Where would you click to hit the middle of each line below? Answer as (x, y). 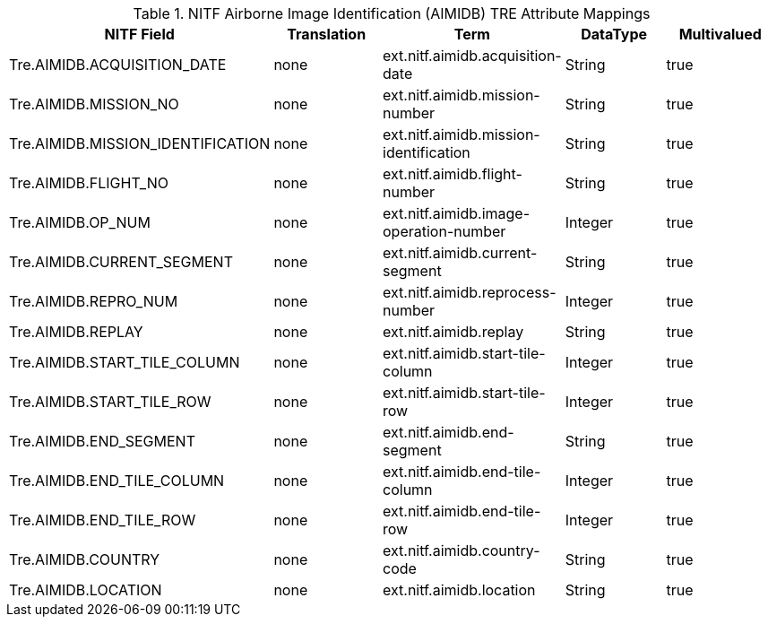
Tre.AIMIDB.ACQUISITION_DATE (118, 65)
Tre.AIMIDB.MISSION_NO (94, 104)
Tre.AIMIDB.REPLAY (76, 332)
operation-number (444, 231)
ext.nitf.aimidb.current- (460, 253)
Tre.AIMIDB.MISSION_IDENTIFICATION (140, 143)
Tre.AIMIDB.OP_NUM (80, 222)
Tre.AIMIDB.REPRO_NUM (94, 301)
